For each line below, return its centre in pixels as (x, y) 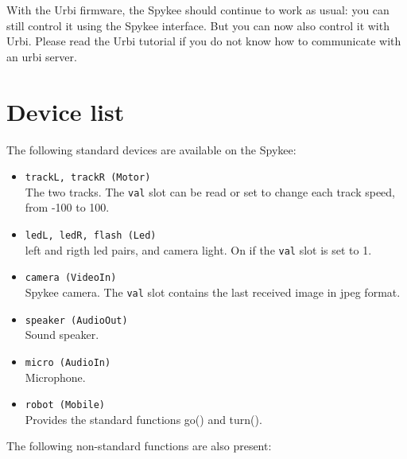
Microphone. (55, 377)
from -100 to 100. (67, 207)
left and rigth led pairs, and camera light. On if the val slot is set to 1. (198, 249)
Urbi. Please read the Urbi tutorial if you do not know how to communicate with (204, 41)
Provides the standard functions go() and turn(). (143, 419)
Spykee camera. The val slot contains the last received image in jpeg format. (213, 292)
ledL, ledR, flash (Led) (91, 235)
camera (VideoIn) (71, 278)
